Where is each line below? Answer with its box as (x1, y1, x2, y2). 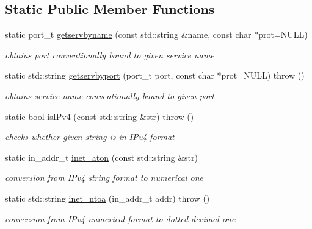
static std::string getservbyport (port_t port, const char (5, 69, 214, 82)
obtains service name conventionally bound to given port (5, 89, 214, 102)
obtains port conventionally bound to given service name (5, 48, 214, 61)
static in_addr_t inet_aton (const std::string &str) (5, 150, 198, 163)
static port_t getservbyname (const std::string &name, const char (5, 28, 252, 41)
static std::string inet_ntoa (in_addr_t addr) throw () (5, 191, 210, 204)
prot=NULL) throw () (221, 69, 305, 82)
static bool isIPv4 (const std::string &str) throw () (5, 110, 194, 122)
